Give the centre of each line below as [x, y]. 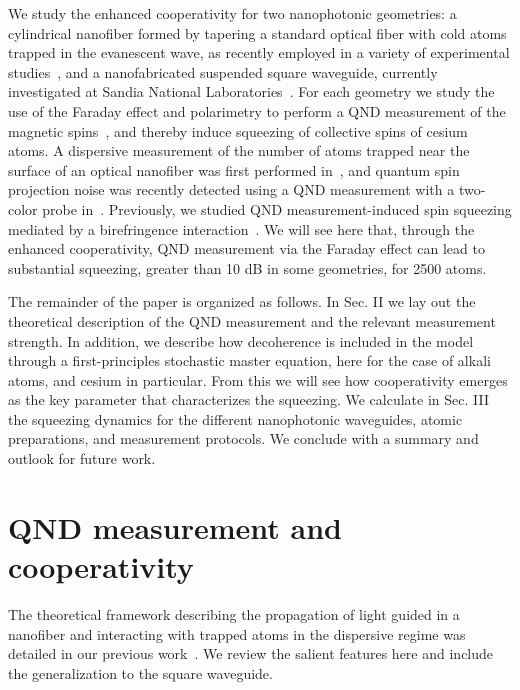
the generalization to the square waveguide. [140, 672]
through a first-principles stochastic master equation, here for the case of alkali [249, 360]
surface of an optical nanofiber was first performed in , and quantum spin [234, 169]
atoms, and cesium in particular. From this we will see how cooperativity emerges [258, 379]
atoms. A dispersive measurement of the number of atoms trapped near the [239, 150]
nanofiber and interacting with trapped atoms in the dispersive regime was [237, 633]
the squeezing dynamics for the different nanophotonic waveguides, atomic [235, 418]
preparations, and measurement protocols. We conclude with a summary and [243, 438]
